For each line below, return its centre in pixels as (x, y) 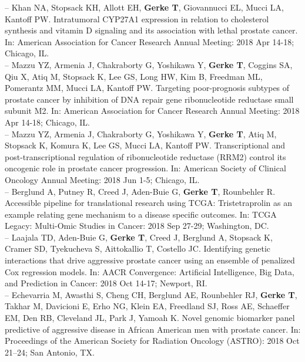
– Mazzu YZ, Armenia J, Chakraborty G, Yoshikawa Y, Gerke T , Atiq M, (141, 133)
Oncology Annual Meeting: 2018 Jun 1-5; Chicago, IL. (102, 179)
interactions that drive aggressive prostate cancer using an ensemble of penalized (150, 260)
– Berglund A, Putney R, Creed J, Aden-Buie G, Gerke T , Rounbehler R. (140, 191)
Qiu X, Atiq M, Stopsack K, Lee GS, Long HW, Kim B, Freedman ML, (134, 76)
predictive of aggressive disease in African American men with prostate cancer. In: (153, 329)
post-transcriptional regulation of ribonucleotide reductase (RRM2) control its (145, 156)
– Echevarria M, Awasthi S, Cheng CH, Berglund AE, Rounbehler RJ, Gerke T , (151, 294)
